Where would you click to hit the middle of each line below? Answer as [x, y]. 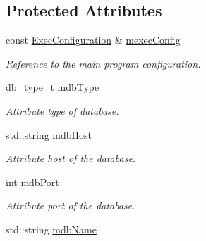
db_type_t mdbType [53, 87]
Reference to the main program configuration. [103, 63]
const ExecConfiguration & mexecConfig [93, 40]
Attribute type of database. [62, 110]
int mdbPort [32, 181]
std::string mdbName [51, 229]
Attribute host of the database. [71, 158]
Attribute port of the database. [71, 205]
